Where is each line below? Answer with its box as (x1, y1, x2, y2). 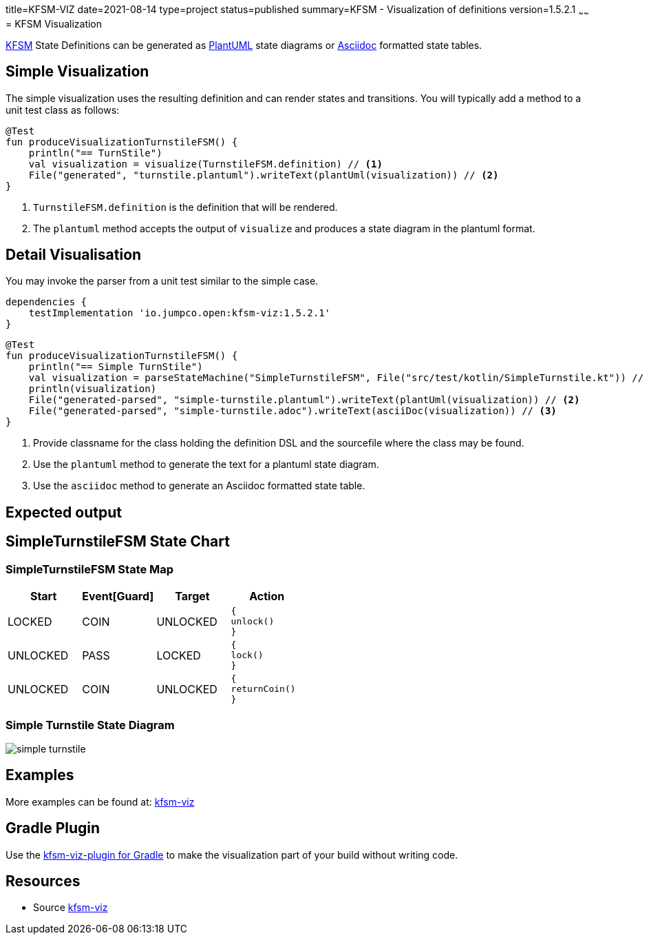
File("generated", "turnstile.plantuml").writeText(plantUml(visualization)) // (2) (28, 169, 499, 181)
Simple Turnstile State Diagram (6, 717, 175, 732)
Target (175, 589, 210, 604)
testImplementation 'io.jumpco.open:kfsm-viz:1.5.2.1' (28, 307, 331, 319)
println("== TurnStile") (28, 147, 162, 159)
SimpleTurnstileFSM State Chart (6, 533, 230, 551)
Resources (6, 872, 81, 890)
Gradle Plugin (6, 819, 100, 837)
